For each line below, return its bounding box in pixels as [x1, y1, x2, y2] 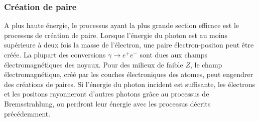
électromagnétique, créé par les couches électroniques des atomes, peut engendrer [4, 69, 253, 79]
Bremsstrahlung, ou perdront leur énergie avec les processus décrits [4, 98, 211, 108]
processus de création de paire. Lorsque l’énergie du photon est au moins [4, 29, 227, 40]
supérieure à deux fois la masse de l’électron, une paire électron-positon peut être [4, 39, 254, 50]
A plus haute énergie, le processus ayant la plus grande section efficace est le [4, 20, 239, 30]
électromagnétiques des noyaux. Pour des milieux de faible [4, 59, 183, 69]
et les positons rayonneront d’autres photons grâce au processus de [4, 88, 209, 99]
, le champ [190, 59, 222, 69]
